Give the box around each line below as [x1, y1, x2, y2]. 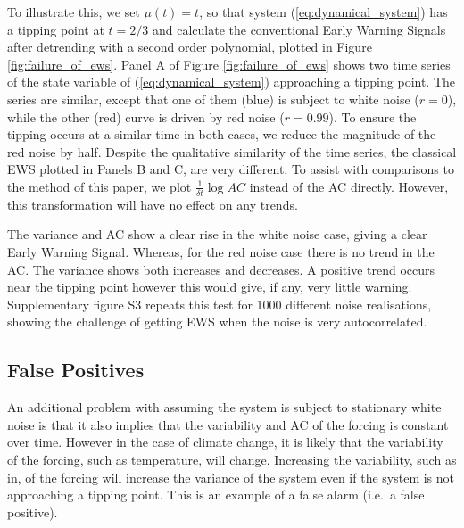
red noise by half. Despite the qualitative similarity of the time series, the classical [7, 142, 457, 161]
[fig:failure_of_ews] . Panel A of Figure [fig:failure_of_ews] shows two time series [7, 54, 451, 73]
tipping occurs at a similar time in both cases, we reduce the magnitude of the [7, 125, 436, 144]
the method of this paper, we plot [7, 177, 192, 195]
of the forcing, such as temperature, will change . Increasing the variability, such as [7, 450, 457, 468]
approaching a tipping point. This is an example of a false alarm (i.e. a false [7, 485, 425, 504]
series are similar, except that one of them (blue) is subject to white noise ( [7, 89, 419, 108]
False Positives [7, 356, 145, 384]
